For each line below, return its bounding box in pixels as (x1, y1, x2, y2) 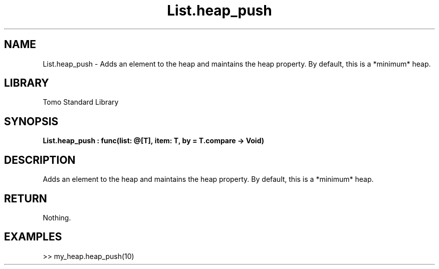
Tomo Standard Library (43, 98, 119, 107)
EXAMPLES (4, 230, 62, 243)
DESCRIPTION (4, 153, 76, 166)
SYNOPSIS (4, 115, 59, 128)
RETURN (4, 192, 47, 205)
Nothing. (43, 213, 71, 222)
